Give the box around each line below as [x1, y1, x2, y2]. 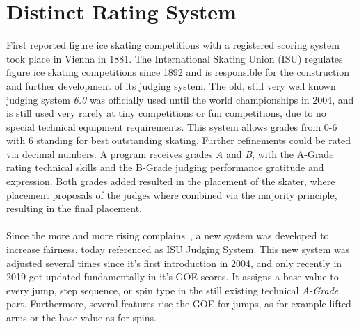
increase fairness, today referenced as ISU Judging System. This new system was [6, 242, 350, 257]
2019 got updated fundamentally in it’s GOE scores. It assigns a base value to [6, 269, 339, 284]
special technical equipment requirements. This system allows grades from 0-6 [6, 119, 337, 134]
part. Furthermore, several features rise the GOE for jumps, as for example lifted [6, 296, 351, 311]
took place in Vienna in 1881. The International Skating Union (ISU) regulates [6, 51, 343, 65]
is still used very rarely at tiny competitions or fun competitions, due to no [6, 106, 326, 120]
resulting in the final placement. [6, 201, 142, 216]
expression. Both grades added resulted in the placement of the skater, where [6, 174, 335, 188]
